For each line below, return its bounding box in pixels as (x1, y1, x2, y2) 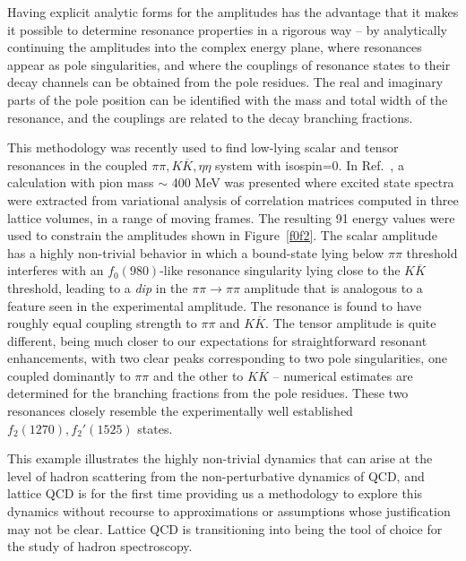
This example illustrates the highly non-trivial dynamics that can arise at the (7, 449, 433, 468)
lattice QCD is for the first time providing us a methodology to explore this (7, 484, 423, 503)
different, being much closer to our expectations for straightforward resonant (7, 331, 427, 350)
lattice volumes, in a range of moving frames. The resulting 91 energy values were (7, 208, 455, 227)
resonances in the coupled (7, 155, 148, 174)
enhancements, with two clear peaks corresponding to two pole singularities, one (7, 349, 447, 367)
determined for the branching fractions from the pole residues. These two (7, 384, 409, 402)
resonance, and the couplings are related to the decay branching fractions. (7, 108, 413, 126)
